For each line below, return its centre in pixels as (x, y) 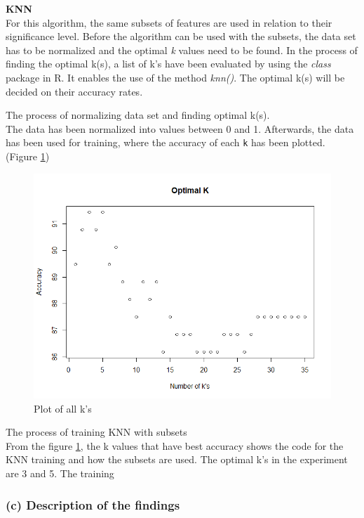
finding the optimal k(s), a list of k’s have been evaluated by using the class (168, 64)
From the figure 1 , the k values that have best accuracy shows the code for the (175, 445)
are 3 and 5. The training (60, 473)
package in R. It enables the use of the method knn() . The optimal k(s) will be (175, 77)
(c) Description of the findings (93, 504)
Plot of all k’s (63, 408)
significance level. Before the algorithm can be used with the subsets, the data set (181, 36)
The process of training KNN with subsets (96, 432)
